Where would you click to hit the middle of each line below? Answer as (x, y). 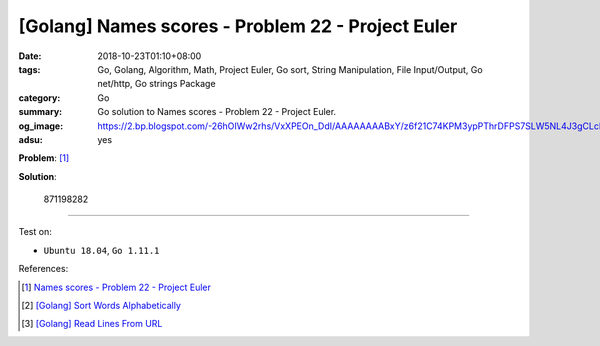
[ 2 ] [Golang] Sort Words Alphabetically (101, 306)
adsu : (31, 139)
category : (39, 97)
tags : (29, 69)
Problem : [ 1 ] (44, 158)
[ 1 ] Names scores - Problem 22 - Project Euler (116, 287)
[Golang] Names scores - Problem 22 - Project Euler (238, 26)
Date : (30, 56)
